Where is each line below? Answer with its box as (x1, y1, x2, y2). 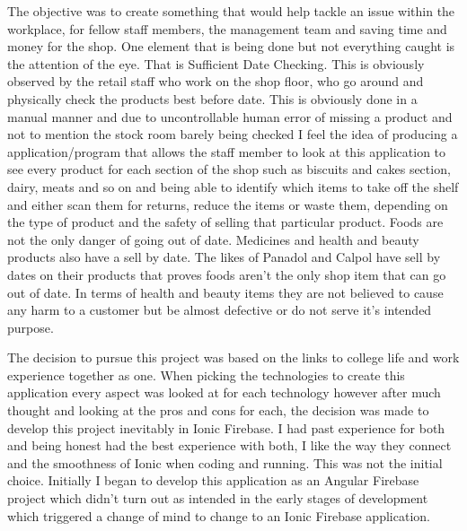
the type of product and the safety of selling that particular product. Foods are (7, 213, 444, 231)
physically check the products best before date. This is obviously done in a (7, 89, 418, 108)
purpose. (7, 318, 54, 336)
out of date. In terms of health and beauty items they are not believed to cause (7, 283, 444, 301)
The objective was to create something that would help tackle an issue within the (7, 2, 455, 20)
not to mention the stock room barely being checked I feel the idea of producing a (7, 125, 458, 144)
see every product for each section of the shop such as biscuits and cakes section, (7, 160, 451, 178)
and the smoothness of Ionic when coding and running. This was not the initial (7, 453, 443, 472)
